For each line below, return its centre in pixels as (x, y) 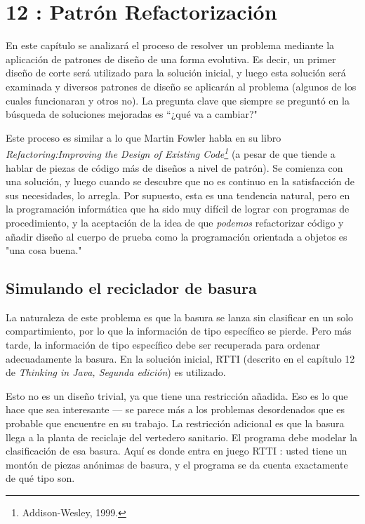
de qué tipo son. (40, 478)
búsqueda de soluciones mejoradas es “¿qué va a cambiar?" (132, 114)
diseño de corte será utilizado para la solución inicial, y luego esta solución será (176, 73)
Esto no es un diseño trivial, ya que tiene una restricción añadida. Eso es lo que (177, 395)
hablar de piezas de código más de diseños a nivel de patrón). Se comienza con (174, 167)
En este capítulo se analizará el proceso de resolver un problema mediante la (170, 45)
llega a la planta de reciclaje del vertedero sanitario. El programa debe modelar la (182, 437)
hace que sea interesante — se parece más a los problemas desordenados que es (175, 409)
